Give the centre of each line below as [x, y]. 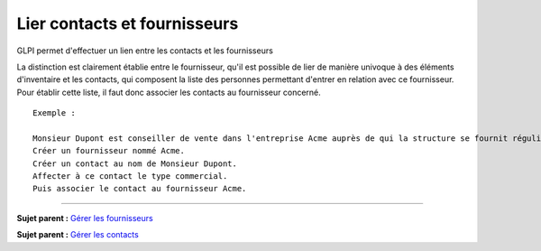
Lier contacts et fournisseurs [128, 23]
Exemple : [54, 113]
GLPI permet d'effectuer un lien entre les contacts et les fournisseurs [145, 51]
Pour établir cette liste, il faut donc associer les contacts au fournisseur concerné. [169, 92]
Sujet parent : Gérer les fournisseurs [85, 218]
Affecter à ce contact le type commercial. [130, 177]
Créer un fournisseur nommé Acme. [109, 151]
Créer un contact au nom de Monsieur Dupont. [135, 163]
